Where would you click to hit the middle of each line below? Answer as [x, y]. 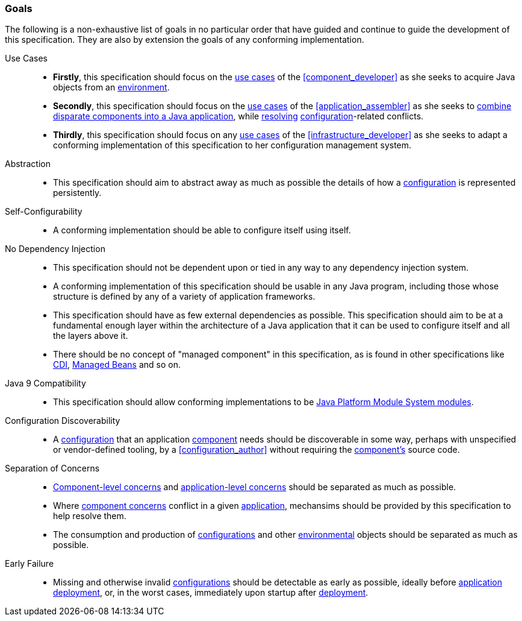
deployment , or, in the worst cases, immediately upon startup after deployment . [211, 593]
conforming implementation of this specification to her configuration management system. [232, 145]
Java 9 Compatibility [45, 383]
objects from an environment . [111, 87]
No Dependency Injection [55, 249]
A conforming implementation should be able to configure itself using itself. [202, 230]
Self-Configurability [44, 212]
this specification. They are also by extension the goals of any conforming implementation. [185, 40]
